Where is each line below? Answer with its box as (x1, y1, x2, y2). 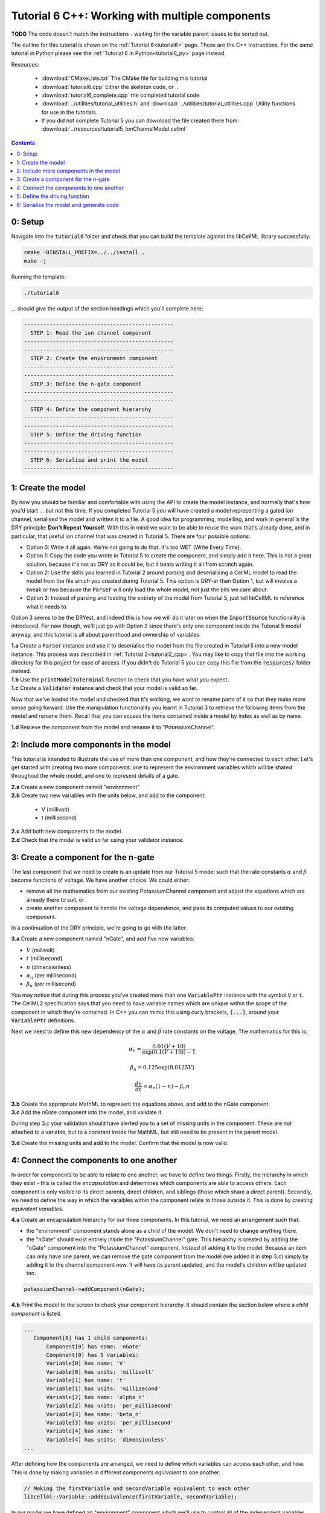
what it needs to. (26, 603, 68, 610)
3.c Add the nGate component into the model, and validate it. (11, 1109, 163, 1116)
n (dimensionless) (26, 963, 72, 971)
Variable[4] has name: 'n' (46, 1428, 126, 1434)
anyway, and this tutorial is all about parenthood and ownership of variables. (11, 631, 202, 638)
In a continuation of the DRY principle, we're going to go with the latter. (11, 924, 188, 931)
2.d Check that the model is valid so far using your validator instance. (11, 836, 184, 844)
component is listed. (11, 1310, 62, 1317)
